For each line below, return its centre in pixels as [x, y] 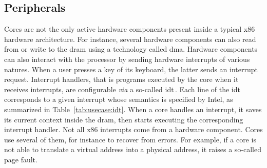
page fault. [21, 159]
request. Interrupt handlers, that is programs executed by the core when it [121, 79]
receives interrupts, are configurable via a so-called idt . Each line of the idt [122, 89]
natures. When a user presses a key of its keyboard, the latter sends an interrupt [131, 69]
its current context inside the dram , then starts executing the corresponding [124, 119]
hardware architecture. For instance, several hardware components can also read [130, 39]
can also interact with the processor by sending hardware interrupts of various [127, 59]
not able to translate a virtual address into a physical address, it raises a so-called [133, 149]
